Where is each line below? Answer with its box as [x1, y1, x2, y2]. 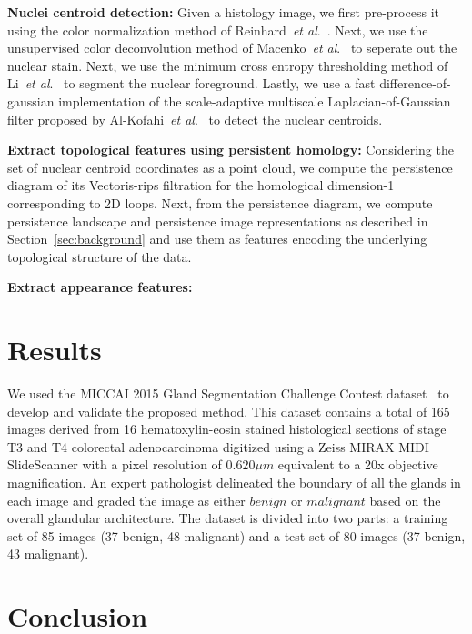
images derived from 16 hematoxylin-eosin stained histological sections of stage [7, 419, 447, 438]
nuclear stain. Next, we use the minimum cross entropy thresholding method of [7, 55, 448, 75]
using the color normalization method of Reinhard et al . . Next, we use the [7, 20, 428, 39]
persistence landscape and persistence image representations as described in [7, 211, 428, 230]
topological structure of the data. [7, 247, 192, 266]
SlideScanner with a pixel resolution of [7, 455, 222, 474]
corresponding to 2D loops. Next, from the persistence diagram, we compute [7, 193, 433, 212]
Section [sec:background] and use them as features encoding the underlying [7, 229, 427, 248]
